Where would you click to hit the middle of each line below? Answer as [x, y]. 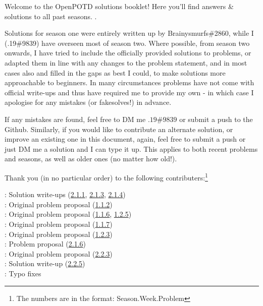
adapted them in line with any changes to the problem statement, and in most [126, 62]
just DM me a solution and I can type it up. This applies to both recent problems [131, 148]
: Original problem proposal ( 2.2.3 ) [59, 253]
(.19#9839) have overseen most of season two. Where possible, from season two [127, 43]
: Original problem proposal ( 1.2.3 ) [59, 234]
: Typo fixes [23, 273]
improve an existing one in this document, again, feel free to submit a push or [125, 139]
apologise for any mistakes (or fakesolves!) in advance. [88, 102]
